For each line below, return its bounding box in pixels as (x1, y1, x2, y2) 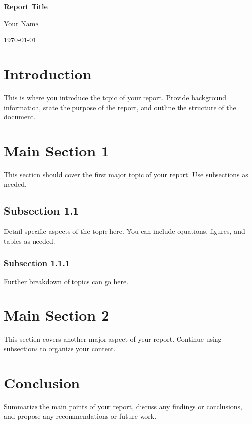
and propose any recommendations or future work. (4, 411, 157, 421)
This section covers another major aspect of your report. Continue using (4, 334, 222, 344)
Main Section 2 (4, 305, 109, 325)
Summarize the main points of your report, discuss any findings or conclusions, (4, 401, 242, 411)
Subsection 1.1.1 (4, 257, 70, 269)
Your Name (4, 18, 38, 28)
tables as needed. (4, 235, 55, 246)
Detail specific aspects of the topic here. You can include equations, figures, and (4, 226, 245, 236)
